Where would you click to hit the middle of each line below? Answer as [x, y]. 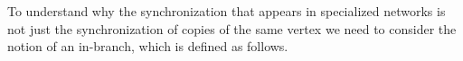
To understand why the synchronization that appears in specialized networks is [227, 11]
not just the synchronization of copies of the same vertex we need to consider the [232, 28]
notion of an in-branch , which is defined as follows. [148, 46]
